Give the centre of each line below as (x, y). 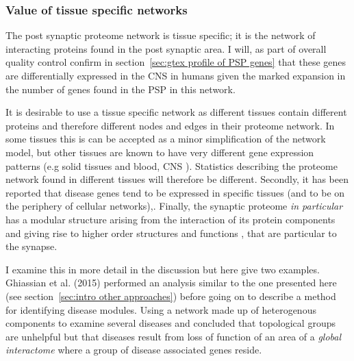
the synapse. (31, 246)
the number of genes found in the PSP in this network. (121, 89)
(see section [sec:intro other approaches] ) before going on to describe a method (171, 296)
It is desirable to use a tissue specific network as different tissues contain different (176, 112)
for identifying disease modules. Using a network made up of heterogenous (161, 309)
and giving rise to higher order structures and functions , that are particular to (171, 233)
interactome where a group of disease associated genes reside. (134, 350)
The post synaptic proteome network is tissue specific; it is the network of (161, 35)
